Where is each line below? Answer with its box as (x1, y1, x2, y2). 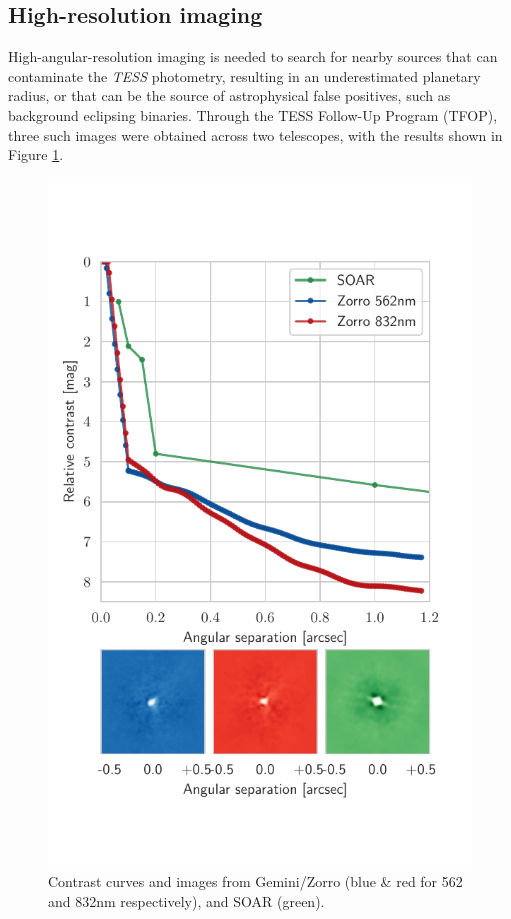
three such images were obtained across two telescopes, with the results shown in (8, 124, 503, 145)
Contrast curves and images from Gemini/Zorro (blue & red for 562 (48, 871, 463, 892)
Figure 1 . (8, 144, 64, 165)
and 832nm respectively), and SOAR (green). (48, 890, 325, 911)
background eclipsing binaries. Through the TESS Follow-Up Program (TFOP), (8, 104, 498, 125)
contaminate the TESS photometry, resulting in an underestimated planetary (8, 65, 481, 86)
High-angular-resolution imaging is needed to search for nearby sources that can (8, 46, 498, 67)
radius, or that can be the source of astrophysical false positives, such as (8, 85, 451, 106)
